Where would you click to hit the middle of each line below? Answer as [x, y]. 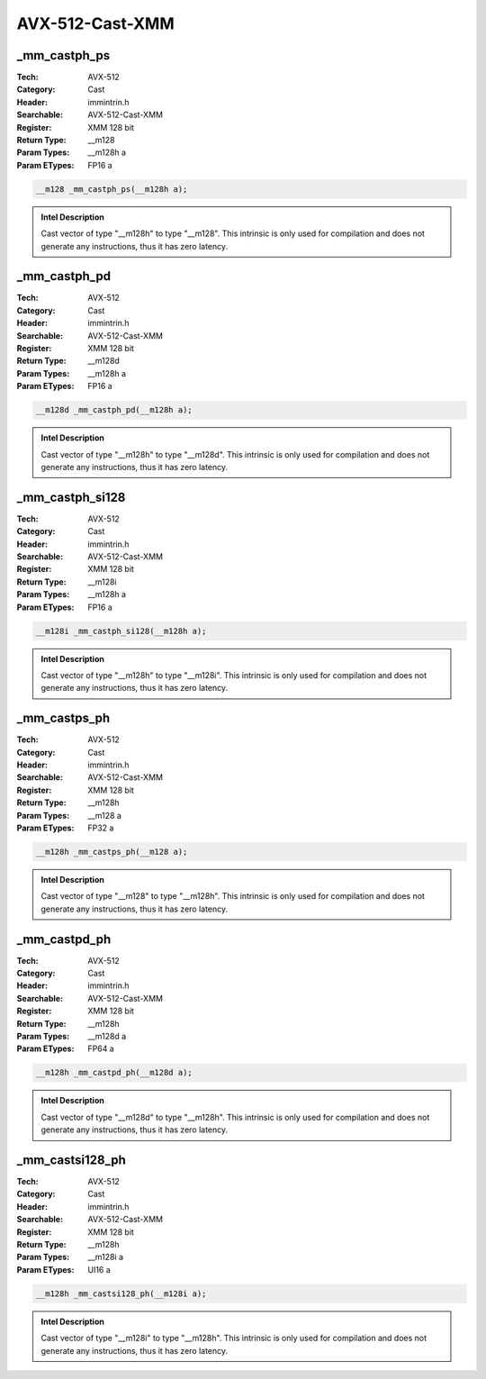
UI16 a [99, 1269]
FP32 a [101, 828]
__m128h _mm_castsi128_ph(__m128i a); [121, 1293]
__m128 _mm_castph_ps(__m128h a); [112, 189]
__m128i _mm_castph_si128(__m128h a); [121, 631]
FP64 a [101, 1048]
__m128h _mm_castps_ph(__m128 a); [112, 852]
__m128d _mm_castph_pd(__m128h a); [114, 410]
